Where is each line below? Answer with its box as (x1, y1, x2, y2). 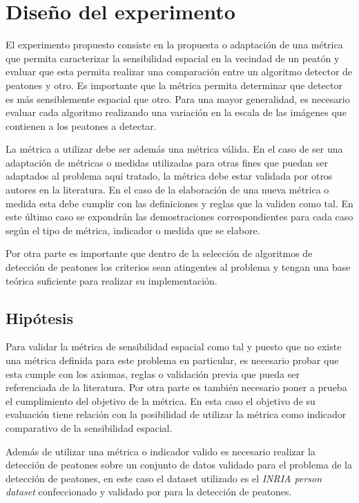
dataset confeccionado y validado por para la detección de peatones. (6, 484, 292, 499)
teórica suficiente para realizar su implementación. (6, 273, 217, 287)
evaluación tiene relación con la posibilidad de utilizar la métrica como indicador (6, 407, 347, 421)
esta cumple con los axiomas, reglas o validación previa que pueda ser (6, 366, 300, 381)
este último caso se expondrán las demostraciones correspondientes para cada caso (6, 209, 353, 224)
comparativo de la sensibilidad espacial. (6, 420, 173, 435)
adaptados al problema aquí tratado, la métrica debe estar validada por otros (6, 169, 333, 183)
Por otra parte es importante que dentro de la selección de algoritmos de (6, 246, 313, 260)
